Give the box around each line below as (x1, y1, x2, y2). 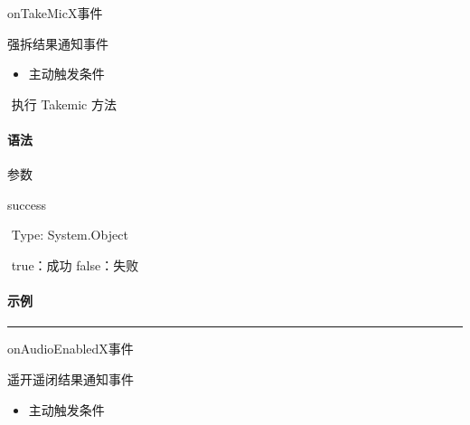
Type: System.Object (11, 225, 128, 244)
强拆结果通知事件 (7, 33, 108, 52)
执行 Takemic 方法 (11, 94, 117, 113)
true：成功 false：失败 (11, 255, 139, 274)
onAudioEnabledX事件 (7, 339, 134, 358)
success (7, 194, 46, 213)
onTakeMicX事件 (7, 4, 103, 22)
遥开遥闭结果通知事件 (7, 369, 134, 388)
